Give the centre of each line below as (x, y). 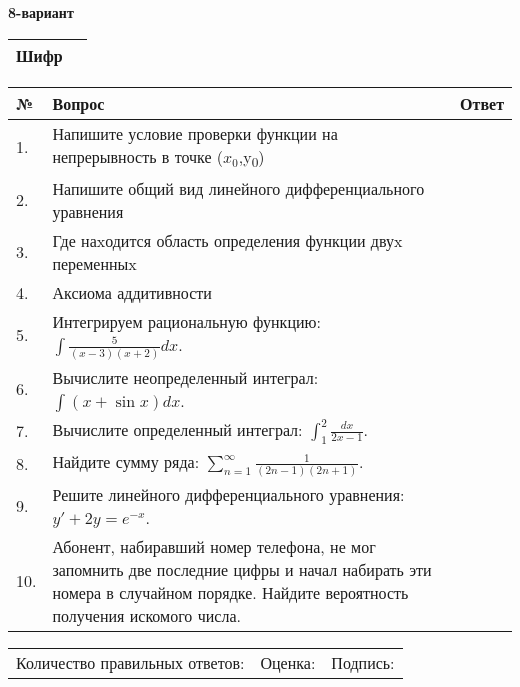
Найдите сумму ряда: (126, 461)
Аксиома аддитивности (132, 292)
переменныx (94, 263)
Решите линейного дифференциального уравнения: (228, 494)
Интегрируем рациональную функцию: (186, 321)
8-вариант (41, 12)
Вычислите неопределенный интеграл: (185, 377)
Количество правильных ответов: (130, 662)
